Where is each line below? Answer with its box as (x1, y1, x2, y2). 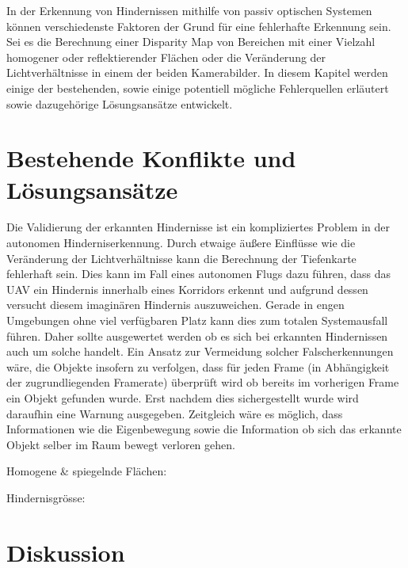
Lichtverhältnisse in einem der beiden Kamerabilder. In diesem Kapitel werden (6, 64, 388, 81)
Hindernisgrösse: (6, 489, 86, 505)
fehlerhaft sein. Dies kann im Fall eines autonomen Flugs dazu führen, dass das (6, 265, 391, 282)
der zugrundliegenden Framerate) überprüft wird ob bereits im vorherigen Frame (6, 374, 399, 391)
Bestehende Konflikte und (6, 142, 296, 174)
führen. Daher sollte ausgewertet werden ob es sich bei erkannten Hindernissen (6, 327, 388, 344)
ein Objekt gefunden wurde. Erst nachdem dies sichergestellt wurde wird (6, 390, 359, 406)
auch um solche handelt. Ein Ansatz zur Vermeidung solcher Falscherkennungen (6, 343, 394, 360)
